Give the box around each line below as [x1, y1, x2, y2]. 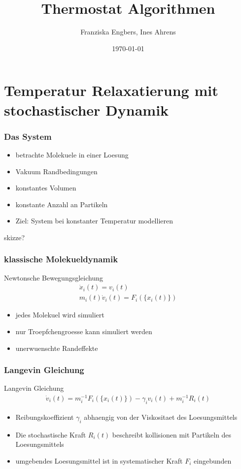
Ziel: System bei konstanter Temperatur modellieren [15, 216, 173, 226]
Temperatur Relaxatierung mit [4, 80, 218, 100]
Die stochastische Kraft [15, 429, 86, 439]
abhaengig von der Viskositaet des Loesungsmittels [84, 411, 238, 422]
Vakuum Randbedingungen [15, 166, 98, 176]
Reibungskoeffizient [15, 411, 74, 422]
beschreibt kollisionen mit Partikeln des [112, 429, 232, 439]
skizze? [4, 232, 25, 242]
